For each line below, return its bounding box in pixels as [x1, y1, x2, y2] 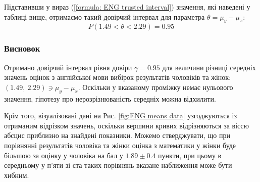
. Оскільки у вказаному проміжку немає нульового [78, 81, 233, 92]
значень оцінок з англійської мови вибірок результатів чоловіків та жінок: [4, 72, 231, 82]
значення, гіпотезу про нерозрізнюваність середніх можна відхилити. [4, 93, 216, 104]
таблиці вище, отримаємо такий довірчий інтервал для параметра [4, 11, 205, 22]
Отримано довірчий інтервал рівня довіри [4, 62, 132, 72]
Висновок [4, 42, 40, 55]
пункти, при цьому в [158, 150, 222, 160]
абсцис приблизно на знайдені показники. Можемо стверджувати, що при [4, 130, 230, 141]
